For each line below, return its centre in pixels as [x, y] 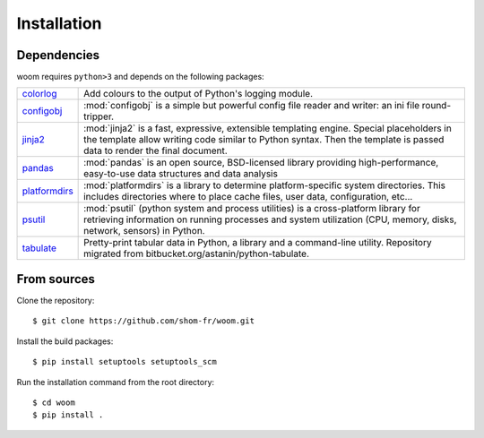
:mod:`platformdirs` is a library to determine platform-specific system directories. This [265, 185]
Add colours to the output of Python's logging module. [199, 94]
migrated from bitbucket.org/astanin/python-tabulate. [196, 253]
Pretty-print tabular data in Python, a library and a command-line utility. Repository [258, 243]
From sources [56, 279]
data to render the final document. [156, 150]
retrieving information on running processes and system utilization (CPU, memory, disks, [270, 219]
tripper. [99, 116]
